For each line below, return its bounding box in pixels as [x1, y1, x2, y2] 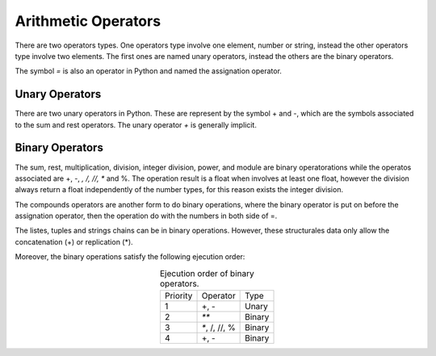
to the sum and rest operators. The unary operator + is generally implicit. [15, 119, 258, 129]
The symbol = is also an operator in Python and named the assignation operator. [15, 66, 283, 76]
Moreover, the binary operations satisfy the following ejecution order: [15, 252, 245, 262]
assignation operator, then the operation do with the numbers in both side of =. [15, 211, 278, 221]
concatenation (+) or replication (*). [15, 237, 133, 246]
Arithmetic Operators [15, 12, 161, 30]
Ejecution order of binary [159, 267, 254, 279]
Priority [164, 291, 193, 302]
